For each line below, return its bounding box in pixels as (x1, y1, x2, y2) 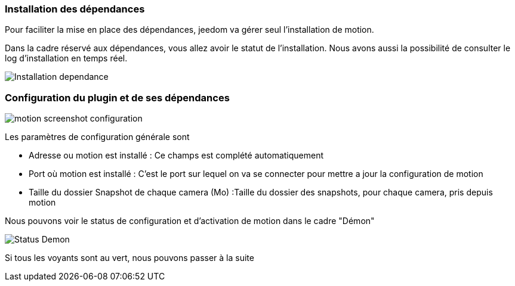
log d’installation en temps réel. (5, 53, 128, 64)
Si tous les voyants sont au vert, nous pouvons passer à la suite (5, 253, 254, 263)
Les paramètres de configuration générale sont (5, 132, 190, 142)
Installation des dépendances (5, 3, 145, 15)
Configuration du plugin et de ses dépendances (5, 91, 230, 104)
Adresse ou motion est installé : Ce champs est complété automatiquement (29, 150, 324, 161)
